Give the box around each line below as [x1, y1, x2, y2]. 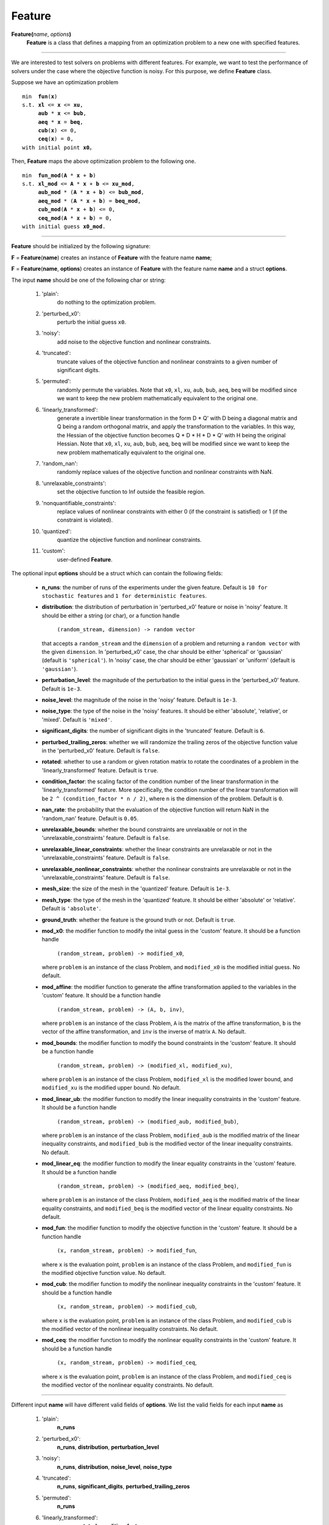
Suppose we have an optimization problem [11, 79, 119, 86]
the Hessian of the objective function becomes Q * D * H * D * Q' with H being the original [57, 431, 286, 439]
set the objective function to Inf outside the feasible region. [57, 488, 205, 495]
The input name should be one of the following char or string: [11, 276, 166, 284]
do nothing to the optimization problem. [57, 299, 157, 306]
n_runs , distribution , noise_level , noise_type [57, 1463, 172, 1470]
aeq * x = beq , [38, 118, 83, 125]
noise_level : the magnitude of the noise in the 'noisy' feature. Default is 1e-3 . [41, 696, 238, 703]
